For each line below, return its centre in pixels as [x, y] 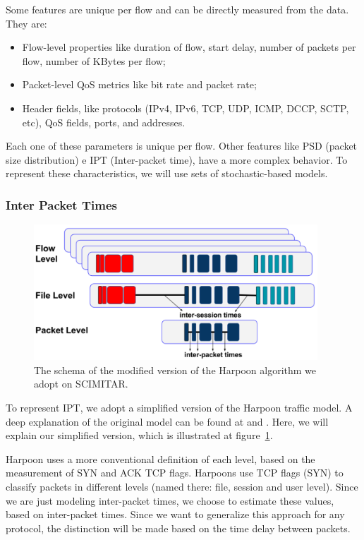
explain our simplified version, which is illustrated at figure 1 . [139, 435]
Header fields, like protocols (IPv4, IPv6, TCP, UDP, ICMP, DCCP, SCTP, [186, 108]
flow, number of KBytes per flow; [94, 60]
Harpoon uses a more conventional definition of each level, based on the [160, 458]
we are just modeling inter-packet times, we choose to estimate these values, [170, 500]
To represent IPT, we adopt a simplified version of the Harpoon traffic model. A [179, 407]
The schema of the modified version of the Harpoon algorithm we [175, 370]
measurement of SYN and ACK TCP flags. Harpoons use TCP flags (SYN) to [175, 473]
